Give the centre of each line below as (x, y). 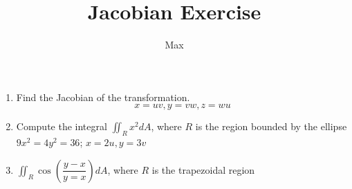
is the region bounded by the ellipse (271, 126)
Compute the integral (62, 126)
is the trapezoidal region (203, 169)
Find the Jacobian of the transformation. (103, 97)
